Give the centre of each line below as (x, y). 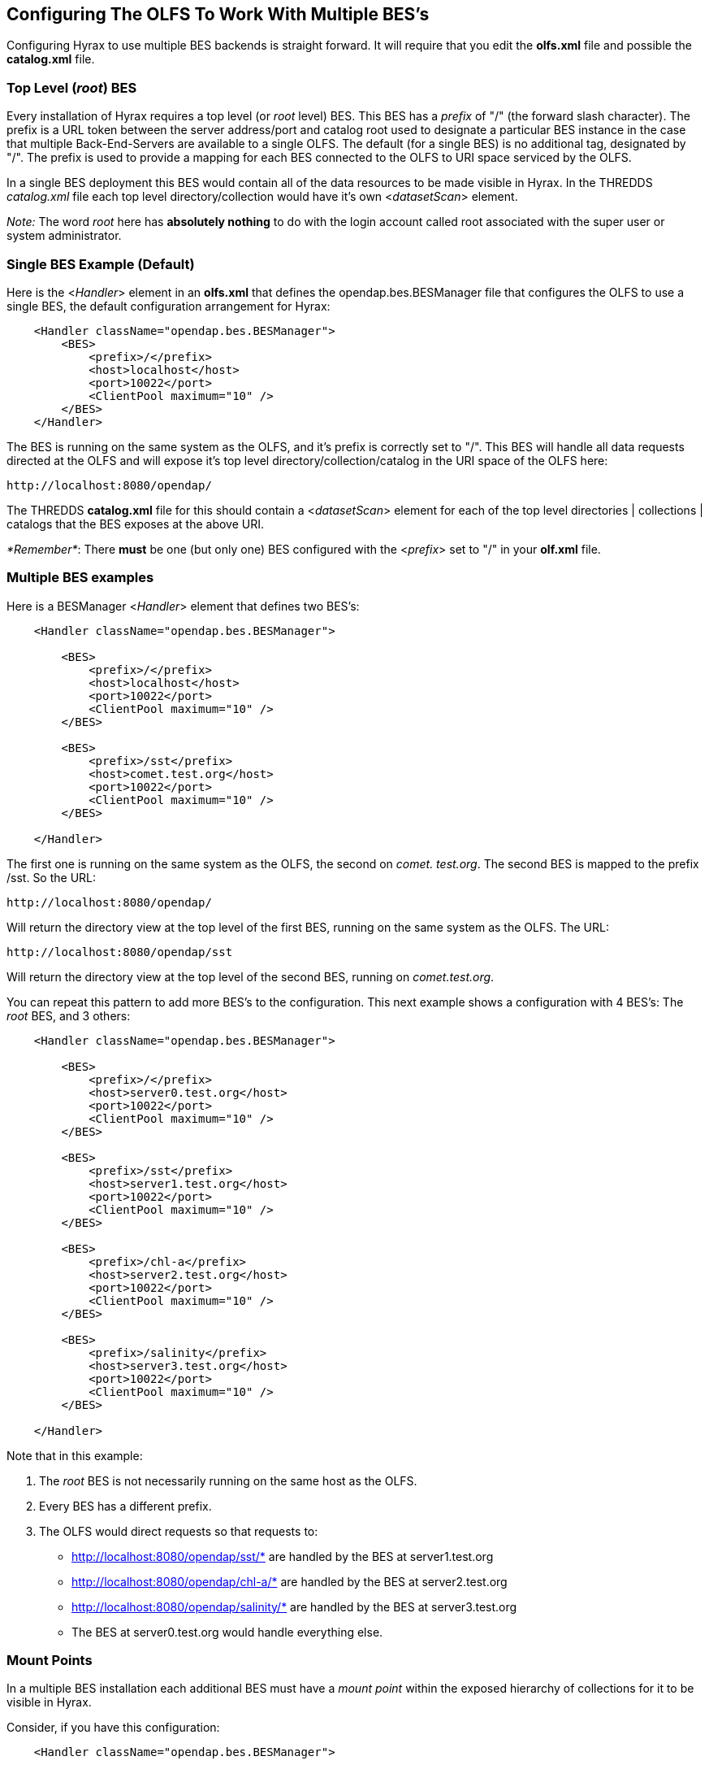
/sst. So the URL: (52, 877)
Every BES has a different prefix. (125, 1506)
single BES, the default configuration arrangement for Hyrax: (169, 306)
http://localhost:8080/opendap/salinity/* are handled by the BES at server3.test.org (294, 1606)
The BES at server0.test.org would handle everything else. (227, 1632)
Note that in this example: (75, 1455)
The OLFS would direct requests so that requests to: (179, 1531)
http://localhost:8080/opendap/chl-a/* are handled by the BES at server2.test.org (290, 1581)
